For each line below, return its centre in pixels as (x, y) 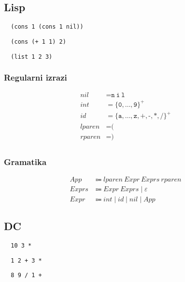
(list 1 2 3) (32, 57)
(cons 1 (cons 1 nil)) (47, 27)
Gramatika (25, 161)
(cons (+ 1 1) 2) (38, 41)
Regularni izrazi (36, 77)
